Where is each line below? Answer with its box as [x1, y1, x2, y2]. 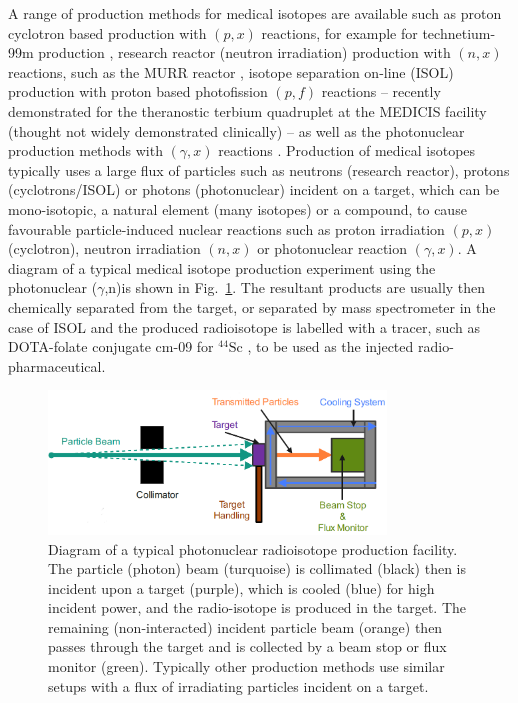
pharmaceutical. [8, 355, 106, 376]
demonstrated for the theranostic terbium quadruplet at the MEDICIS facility [8, 100, 487, 121]
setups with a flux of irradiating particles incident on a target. [48, 675, 429, 696]
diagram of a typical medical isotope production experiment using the [8, 257, 436, 278]
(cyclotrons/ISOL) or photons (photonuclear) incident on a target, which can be [8, 179, 500, 200]
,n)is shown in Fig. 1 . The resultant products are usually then [104, 277, 486, 298]
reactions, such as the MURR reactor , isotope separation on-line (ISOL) [8, 61, 454, 82]
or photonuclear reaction [257, 238, 408, 259]
